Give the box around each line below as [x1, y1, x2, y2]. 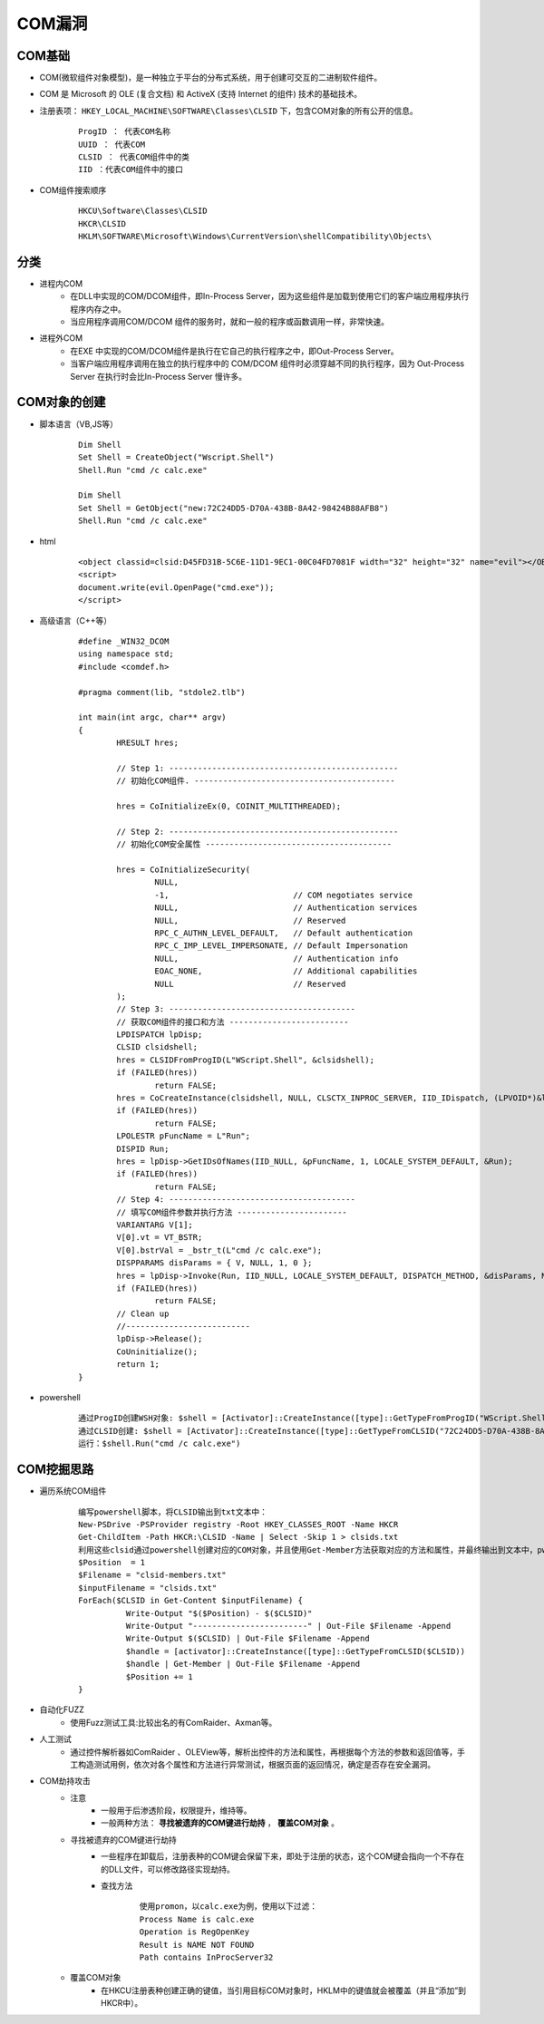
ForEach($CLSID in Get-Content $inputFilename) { [78, 1595, 304, 1606]
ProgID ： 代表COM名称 [78, 127, 171, 137]
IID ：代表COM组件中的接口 [78, 164, 184, 175]
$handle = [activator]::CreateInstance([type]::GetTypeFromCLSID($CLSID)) [125, 1646, 466, 1656]
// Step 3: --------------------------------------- [116, 1004, 355, 1014]
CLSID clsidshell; [116, 1042, 199, 1052]
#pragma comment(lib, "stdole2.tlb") [78, 687, 247, 697]
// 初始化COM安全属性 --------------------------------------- [116, 839, 393, 849]
